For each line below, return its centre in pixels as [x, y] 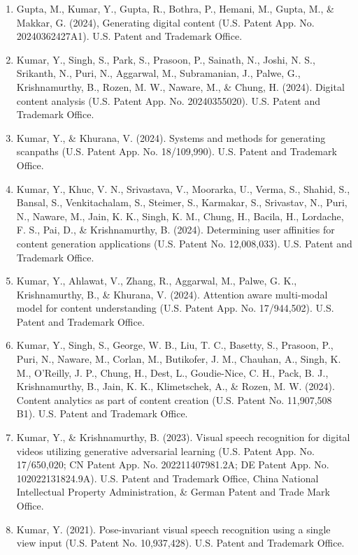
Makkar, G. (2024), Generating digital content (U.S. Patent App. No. [165, 22]
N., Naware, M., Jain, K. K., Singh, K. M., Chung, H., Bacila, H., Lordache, [180, 216]
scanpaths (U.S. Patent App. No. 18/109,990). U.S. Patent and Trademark [177, 151]
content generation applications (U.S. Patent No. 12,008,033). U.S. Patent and [184, 243]
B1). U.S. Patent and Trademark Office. [102, 413]
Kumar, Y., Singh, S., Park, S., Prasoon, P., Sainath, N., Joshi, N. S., [166, 59]
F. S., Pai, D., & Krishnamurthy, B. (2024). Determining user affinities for [176, 230]
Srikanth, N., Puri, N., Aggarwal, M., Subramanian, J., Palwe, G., [158, 73]
